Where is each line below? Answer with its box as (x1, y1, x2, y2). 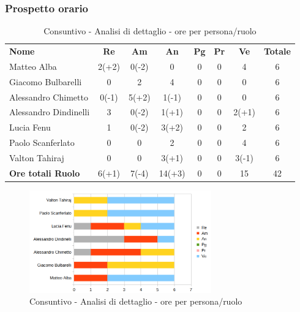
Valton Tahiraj (9, 151, 64, 164)
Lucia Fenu (9, 121, 51, 134)
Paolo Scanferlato (9, 136, 75, 149)
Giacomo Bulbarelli (9, 75, 82, 88)
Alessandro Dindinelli (9, 105, 90, 118)
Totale (263, 45, 291, 58)
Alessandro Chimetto (9, 90, 88, 103)
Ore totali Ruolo (9, 166, 80, 179)
